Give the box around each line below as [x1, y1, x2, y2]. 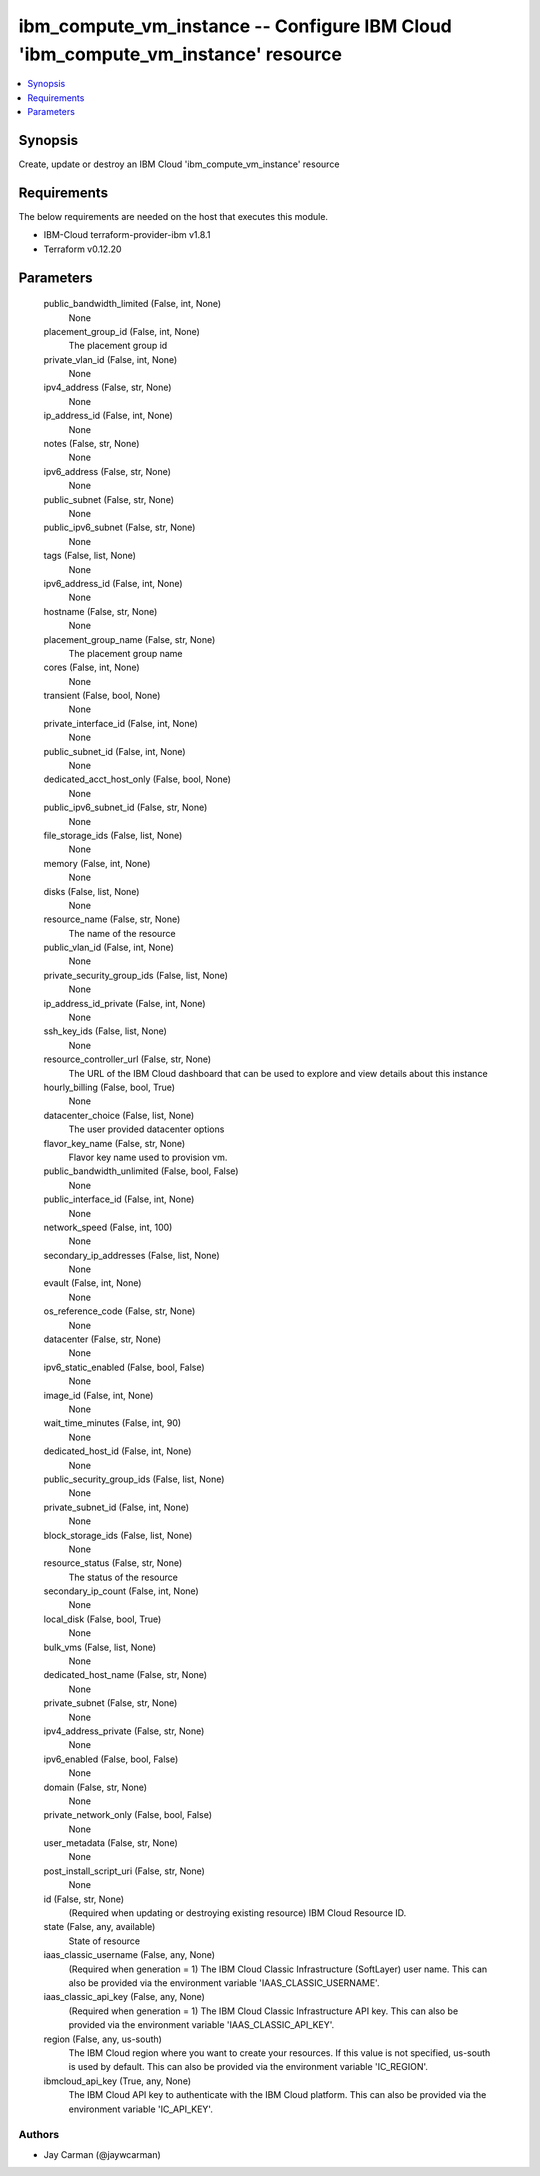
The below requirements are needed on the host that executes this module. [18, 210, 329, 222]
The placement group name [68, 647, 183, 659]
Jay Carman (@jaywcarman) [43, 2148, 162, 2160]
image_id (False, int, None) [43, 1389, 154, 1401]
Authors [18, 2128, 60, 2142]
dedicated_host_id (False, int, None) [43, 1445, 192, 1457]
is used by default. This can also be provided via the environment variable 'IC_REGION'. [68, 2061, 429, 2073]
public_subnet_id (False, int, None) [43, 745, 186, 757]
